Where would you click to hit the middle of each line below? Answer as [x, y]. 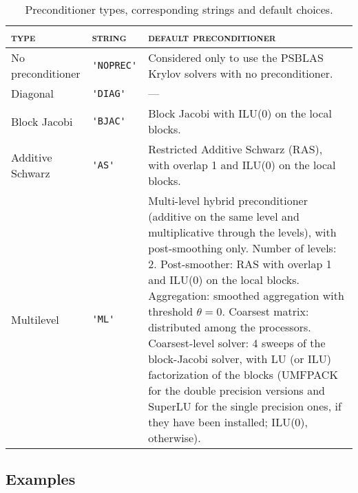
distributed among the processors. [230, 327]
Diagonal [33, 93]
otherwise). [175, 438]
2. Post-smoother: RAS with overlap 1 [240, 264]
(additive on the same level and [224, 216]
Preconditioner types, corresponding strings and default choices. [179, 9]
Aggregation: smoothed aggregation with [246, 295]
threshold [171, 311]
